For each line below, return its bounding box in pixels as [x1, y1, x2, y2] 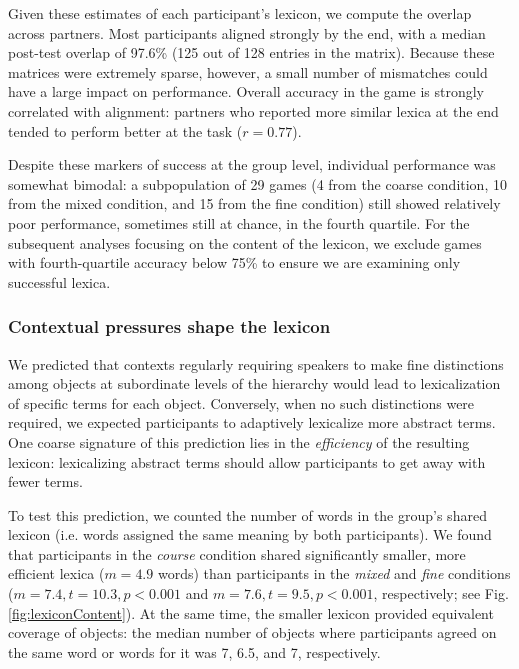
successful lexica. [8, 271, 111, 292]
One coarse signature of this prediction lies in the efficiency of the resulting [8, 431, 470, 452]
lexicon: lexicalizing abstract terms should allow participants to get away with [8, 451, 486, 472]
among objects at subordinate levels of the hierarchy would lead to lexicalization [8, 373, 501, 394]
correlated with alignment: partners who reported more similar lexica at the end [8, 100, 499, 121]
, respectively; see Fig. [373, 583, 509, 604]
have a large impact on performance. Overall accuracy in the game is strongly [8, 81, 484, 102]
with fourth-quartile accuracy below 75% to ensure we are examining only [8, 252, 461, 273]
